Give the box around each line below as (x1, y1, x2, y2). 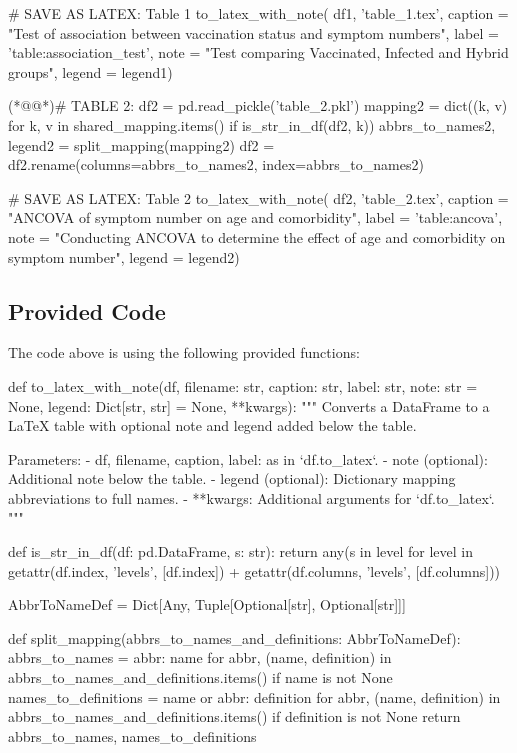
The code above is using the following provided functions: (8, 342, 360, 363)
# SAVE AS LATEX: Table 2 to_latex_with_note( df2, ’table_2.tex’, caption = (8, 187, 509, 208)
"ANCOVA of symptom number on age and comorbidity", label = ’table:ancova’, (8, 207, 503, 228)
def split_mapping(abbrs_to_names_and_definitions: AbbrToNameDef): (8, 627, 461, 648)
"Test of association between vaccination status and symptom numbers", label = (8, 22, 499, 43)
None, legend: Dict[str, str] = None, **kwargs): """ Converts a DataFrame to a (8, 395, 490, 416)
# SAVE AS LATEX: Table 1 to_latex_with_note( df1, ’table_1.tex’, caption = (8, 3, 509, 23)
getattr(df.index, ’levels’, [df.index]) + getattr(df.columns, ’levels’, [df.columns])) (8, 560, 501, 581)
